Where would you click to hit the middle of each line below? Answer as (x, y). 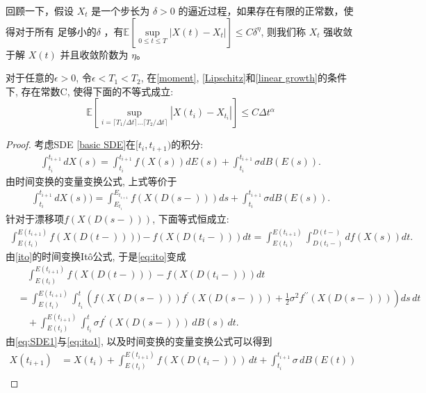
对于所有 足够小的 (56, 31)
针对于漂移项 (35, 218)
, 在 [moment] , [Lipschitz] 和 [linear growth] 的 (234, 78)
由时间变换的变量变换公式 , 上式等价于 (91, 181)
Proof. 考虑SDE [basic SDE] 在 (71, 144)
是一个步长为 (121, 10)
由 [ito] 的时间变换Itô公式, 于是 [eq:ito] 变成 (96, 256)
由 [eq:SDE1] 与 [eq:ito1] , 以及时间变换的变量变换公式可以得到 (139, 341)
